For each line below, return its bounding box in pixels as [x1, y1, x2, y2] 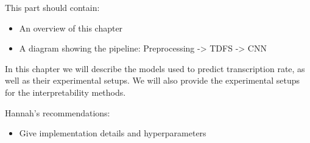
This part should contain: [5, 1, 100, 13]
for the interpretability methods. [5, 85, 126, 98]
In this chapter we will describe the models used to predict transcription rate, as [5, 62, 305, 75]
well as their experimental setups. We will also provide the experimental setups [5, 74, 300, 87]
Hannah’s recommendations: [5, 106, 110, 119]
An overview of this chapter [19, 21, 123, 34]
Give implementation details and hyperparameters [19, 127, 206, 139]
